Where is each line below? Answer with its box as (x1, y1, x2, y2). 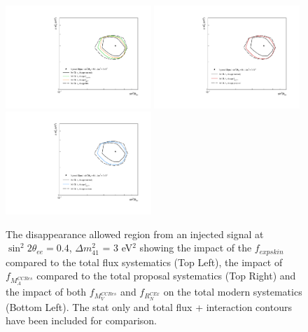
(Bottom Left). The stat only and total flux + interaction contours (6, 299, 292, 314)
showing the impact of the (139, 240, 252, 255)
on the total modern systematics (163, 284, 302, 298)
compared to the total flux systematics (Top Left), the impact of (6, 254, 283, 269)
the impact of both (6, 284, 87, 298)
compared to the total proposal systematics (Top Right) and (36, 268, 296, 283)
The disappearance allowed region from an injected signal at (6, 226, 264, 241)
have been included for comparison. (6, 313, 157, 328)
